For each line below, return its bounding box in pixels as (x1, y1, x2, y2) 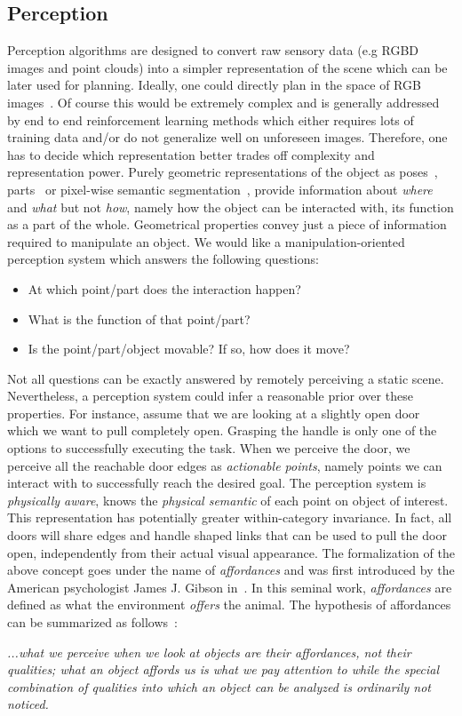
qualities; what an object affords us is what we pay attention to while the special (7, 660, 440, 679)
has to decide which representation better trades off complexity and (7, 145, 375, 163)
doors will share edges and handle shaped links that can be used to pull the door (7, 526, 447, 545)
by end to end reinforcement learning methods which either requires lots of (7, 110, 414, 129)
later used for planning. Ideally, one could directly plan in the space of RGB (7, 76, 421, 94)
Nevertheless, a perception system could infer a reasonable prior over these (7, 386, 413, 405)
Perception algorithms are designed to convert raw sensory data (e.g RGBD (7, 41, 418, 60)
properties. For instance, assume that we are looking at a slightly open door (7, 403, 420, 422)
